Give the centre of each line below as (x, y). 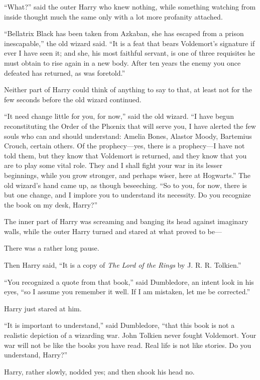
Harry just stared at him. (43, 308)
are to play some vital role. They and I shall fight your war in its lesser (113, 165)
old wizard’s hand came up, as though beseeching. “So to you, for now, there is (125, 185)
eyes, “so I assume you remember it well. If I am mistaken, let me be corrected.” (127, 292)
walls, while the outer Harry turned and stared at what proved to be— (113, 231)
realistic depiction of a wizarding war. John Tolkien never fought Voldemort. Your (130, 335)
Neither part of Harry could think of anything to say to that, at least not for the (128, 89)
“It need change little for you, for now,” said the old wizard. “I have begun (119, 116)
